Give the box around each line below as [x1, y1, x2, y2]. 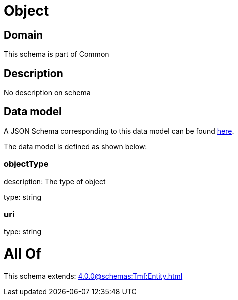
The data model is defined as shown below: [4, 142, 147, 151]
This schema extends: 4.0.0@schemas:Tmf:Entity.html [4, 271, 183, 280]
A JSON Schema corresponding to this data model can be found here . [4, 126, 234, 135]
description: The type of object [4, 177, 106, 186]
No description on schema [4, 88, 91, 97]
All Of [4, 245, 42, 263]
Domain [4, 28, 43, 41]
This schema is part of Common [4, 50, 109, 59]
